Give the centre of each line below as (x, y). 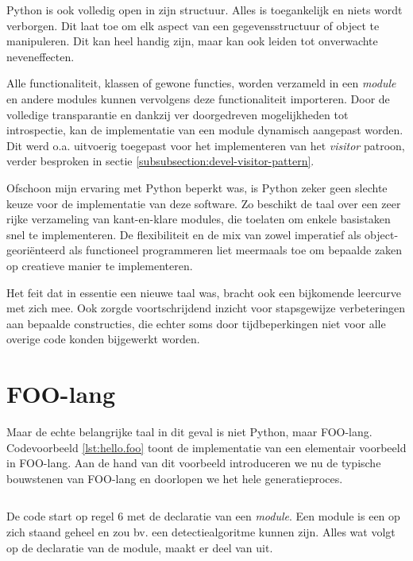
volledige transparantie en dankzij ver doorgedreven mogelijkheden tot (178, 114)
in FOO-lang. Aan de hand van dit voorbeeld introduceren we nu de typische (194, 463)
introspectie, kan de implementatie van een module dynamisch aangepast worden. (205, 130)
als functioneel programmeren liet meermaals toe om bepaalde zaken (236, 250)
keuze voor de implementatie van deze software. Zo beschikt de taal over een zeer (204, 203)
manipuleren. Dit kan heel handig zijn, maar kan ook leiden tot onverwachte (192, 41)
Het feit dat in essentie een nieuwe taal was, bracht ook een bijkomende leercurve (204, 292)
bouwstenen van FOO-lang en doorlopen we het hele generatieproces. (175, 478)
